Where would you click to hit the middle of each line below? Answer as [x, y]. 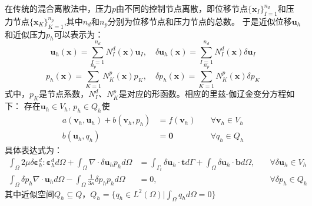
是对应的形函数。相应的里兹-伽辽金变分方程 [203, 94]
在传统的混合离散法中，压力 [58, 8]
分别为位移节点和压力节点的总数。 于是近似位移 [200, 21]
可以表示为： [79, 34]
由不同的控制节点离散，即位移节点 [182, 8]
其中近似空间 [29, 193]
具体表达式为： [34, 150]
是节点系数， [64, 94]
